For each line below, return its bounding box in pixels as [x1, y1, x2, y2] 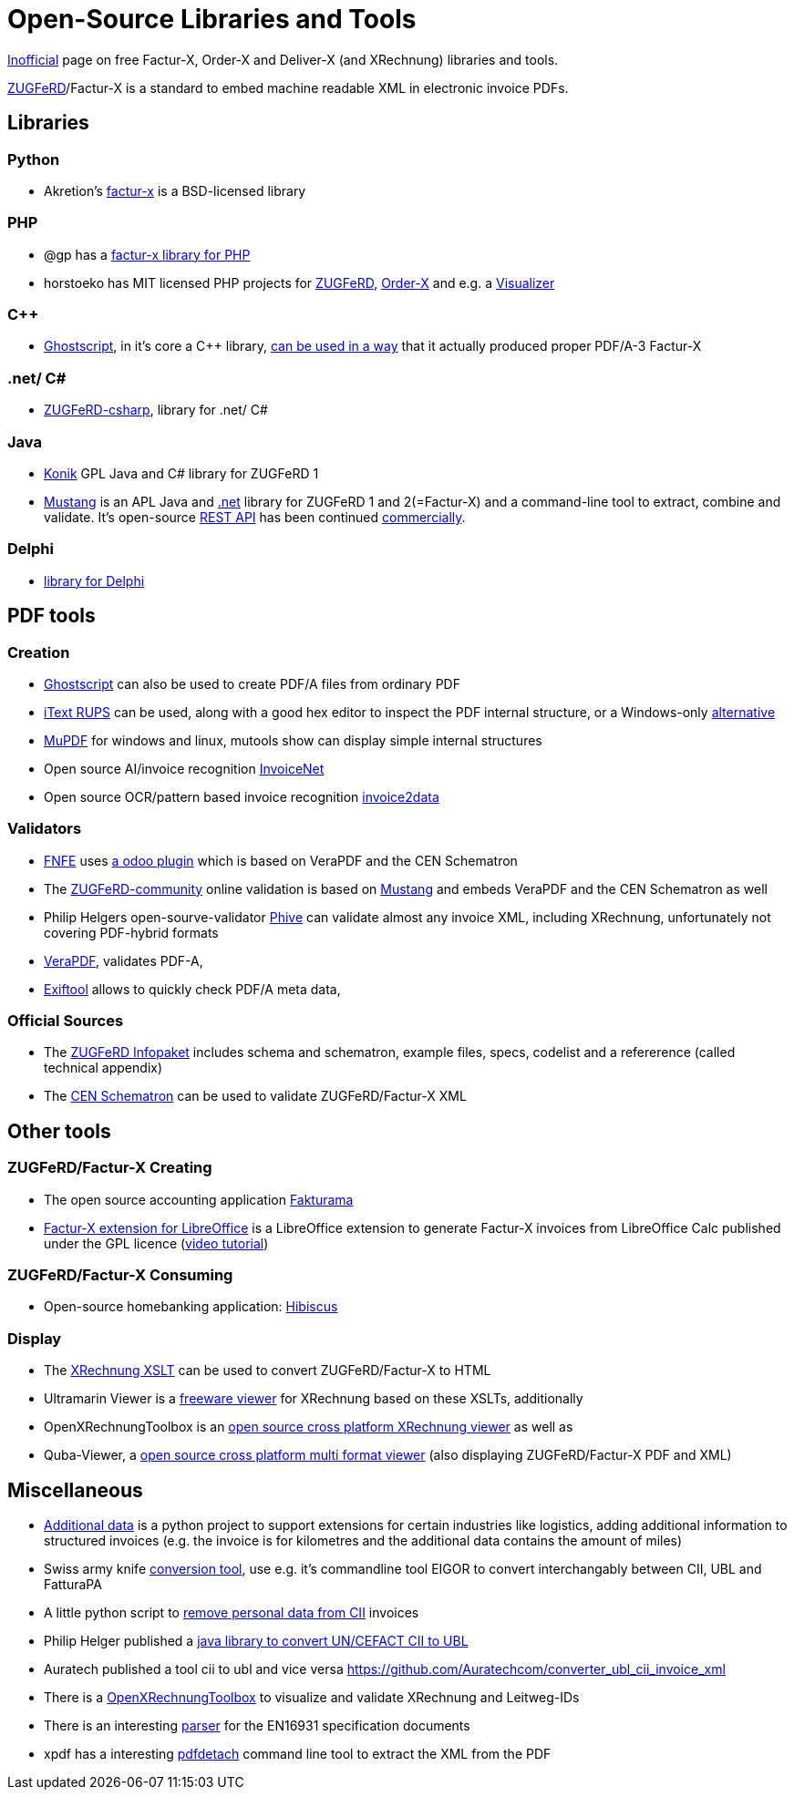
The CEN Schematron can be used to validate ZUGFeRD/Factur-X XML [44, 1088, 467, 1104]
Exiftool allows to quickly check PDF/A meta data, [44, 981, 341, 997]
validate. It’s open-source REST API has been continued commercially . [44, 508, 466, 525]
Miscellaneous [7, 1478, 143, 1502]
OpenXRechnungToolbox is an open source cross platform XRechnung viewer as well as [44, 1419, 573, 1435]
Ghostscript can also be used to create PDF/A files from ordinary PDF [44, 675, 460, 692]
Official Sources [7, 1011, 124, 1031]
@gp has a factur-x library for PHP [44, 246, 251, 262]
